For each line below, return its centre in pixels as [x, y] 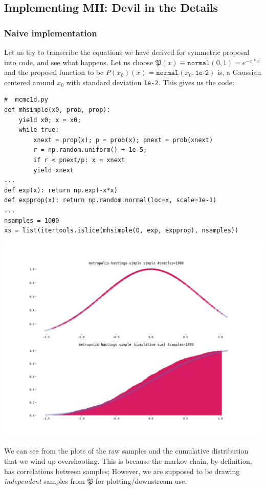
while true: [39, 130]
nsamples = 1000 [32, 220]
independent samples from [45, 481]
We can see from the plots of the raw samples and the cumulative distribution [126, 451]
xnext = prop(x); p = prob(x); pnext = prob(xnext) [123, 140]
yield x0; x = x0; [50, 120]
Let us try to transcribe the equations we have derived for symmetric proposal [127, 52]
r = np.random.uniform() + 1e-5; [90, 150]
